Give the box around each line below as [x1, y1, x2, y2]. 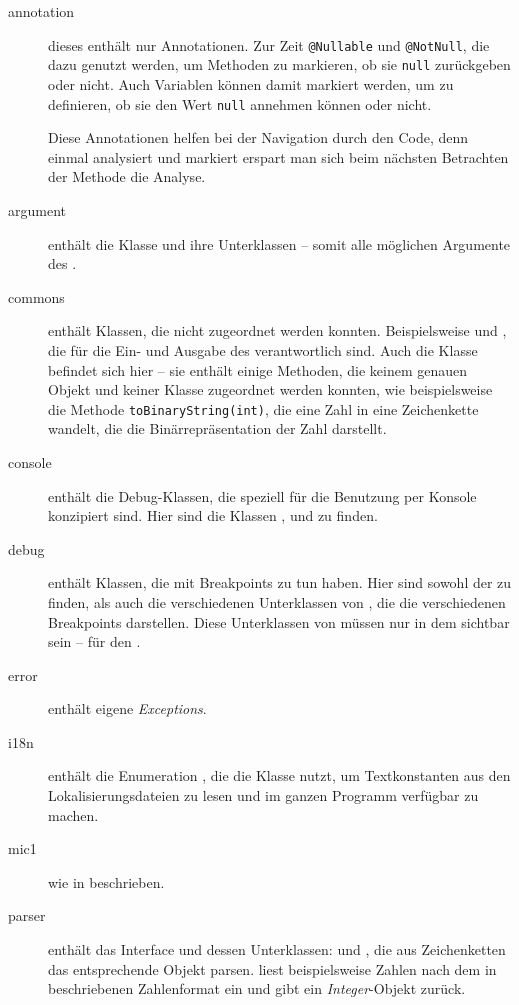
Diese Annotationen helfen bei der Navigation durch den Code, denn [48, 127, 468, 148]
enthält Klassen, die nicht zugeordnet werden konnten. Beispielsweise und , [48, 320, 507, 341]
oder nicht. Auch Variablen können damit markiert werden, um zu [48, 73, 454, 94]
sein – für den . [48, 631, 141, 652]
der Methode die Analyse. [48, 166, 206, 187]
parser [8, 905, 46, 926]
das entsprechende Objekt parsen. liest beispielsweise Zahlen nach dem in [48, 958, 497, 979]
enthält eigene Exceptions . [48, 698, 207, 719]
